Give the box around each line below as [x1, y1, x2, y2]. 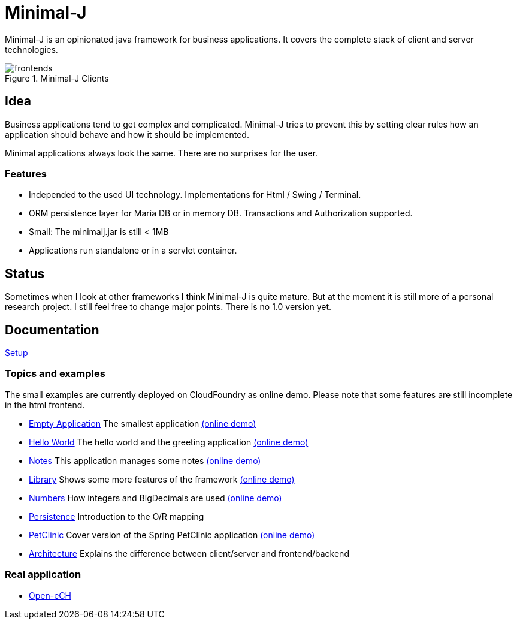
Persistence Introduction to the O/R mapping [29, 511, 204, 521]
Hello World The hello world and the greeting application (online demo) [29, 436, 309, 447]
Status [5, 266, 45, 281]
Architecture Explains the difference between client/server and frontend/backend [29, 548, 349, 559]
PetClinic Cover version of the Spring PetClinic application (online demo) [29, 529, 315, 540]
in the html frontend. [5, 399, 85, 410]
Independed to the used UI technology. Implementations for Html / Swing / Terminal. [29, 189, 361, 200]
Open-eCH [29, 590, 71, 601]
